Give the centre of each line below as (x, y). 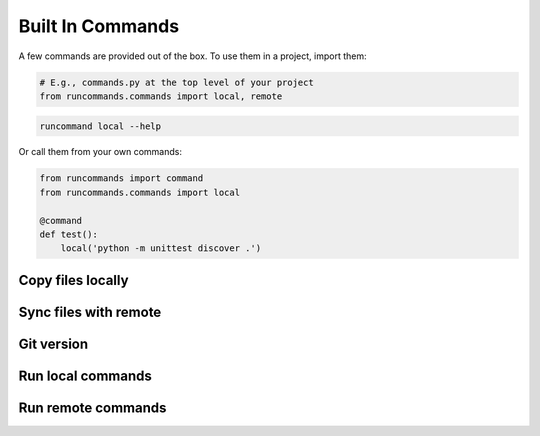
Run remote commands (92, 407)
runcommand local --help (100, 126)
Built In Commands (99, 26)
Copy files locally (73, 280)
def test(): (69, 234)
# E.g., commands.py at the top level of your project (176, 82)
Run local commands (85, 375)
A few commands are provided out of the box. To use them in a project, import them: (192, 56)
